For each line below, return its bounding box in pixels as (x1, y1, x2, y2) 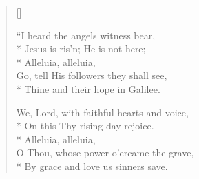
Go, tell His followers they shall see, (16, 68, 167, 83)
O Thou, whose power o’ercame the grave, (16, 145, 194, 160)
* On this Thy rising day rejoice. (16, 118, 154, 133)
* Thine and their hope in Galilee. (16, 81, 160, 96)
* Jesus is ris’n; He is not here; (16, 41, 146, 56)
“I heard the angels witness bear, (16, 28, 156, 42)
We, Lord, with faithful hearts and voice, (16, 105, 189, 119)
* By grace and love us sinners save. (16, 158, 168, 173)
